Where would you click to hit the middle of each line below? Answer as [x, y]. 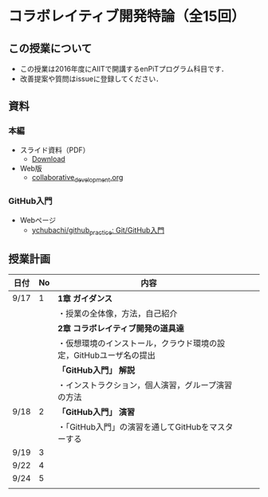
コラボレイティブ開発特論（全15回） [127, 16]
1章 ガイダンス [85, 299]
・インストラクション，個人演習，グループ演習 [145, 385]
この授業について [50, 48]
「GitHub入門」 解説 [96, 370]
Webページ [38, 220]
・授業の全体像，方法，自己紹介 [117, 314]
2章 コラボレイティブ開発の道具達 [121, 329]
